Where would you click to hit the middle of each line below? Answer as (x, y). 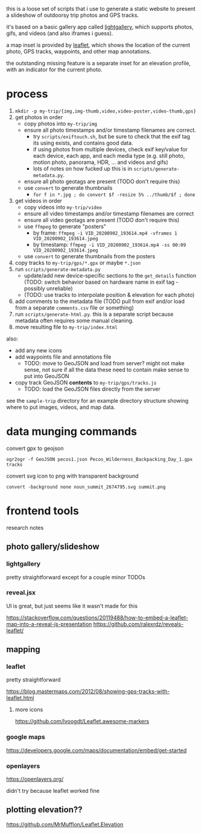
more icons (29, 709)
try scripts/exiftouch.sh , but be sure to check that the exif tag (112, 136)
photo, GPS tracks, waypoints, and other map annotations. (79, 51)
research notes (25, 527)
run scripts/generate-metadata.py (58, 269)
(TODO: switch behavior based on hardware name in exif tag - (101, 282)
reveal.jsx (21, 593)
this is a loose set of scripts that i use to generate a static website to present (101, 9)
